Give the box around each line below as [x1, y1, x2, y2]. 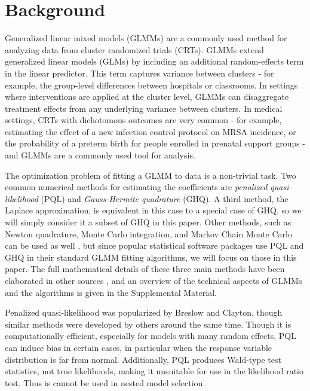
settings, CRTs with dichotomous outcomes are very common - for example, [5, 114, 282, 126]
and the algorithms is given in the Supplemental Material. [5, 286, 217, 298]
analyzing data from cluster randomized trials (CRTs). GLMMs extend [5, 43, 264, 56]
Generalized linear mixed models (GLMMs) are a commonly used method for [5, 32, 287, 44]
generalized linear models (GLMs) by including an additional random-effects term [5, 55, 304, 68]
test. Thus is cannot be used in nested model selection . [5, 376, 205, 389]
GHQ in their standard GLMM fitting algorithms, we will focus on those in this [5, 251, 297, 263]
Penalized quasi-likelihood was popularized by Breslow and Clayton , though [5, 306, 283, 319]
